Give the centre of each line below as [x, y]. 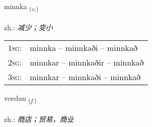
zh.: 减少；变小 [28, 27]
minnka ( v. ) [21, 7]
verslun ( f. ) [20, 99]
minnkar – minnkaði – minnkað [85, 77]
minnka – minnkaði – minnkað [84, 48]
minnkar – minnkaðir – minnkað [87, 62]
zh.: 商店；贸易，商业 [39, 119]
